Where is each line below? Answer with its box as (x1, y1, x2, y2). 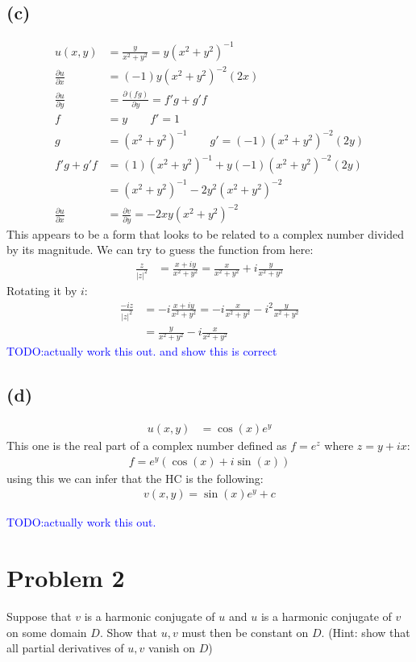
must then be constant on (181, 623, 309, 640)
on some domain (6, 623, 87, 640)
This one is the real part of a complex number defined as (6, 437, 287, 454)
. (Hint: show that (321, 623, 410, 640)
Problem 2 (6, 561, 125, 594)
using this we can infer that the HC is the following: (6, 469, 264, 486)
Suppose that (6, 608, 72, 625)
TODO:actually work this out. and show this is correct (6, 343, 277, 360)
